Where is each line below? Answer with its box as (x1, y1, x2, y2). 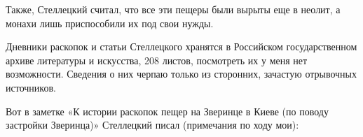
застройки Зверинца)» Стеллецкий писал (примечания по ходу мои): (6, 117, 299, 132)
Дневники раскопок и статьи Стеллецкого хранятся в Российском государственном (6, 39, 357, 54)
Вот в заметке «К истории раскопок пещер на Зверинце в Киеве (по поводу (6, 103, 329, 118)
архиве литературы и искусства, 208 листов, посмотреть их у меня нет (6, 52, 308, 67)
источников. (6, 80, 56, 94)
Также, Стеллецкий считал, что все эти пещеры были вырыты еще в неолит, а (6, 2, 341, 16)
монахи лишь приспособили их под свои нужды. (6, 15, 214, 30)
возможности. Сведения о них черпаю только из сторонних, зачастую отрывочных (6, 66, 357, 81)
